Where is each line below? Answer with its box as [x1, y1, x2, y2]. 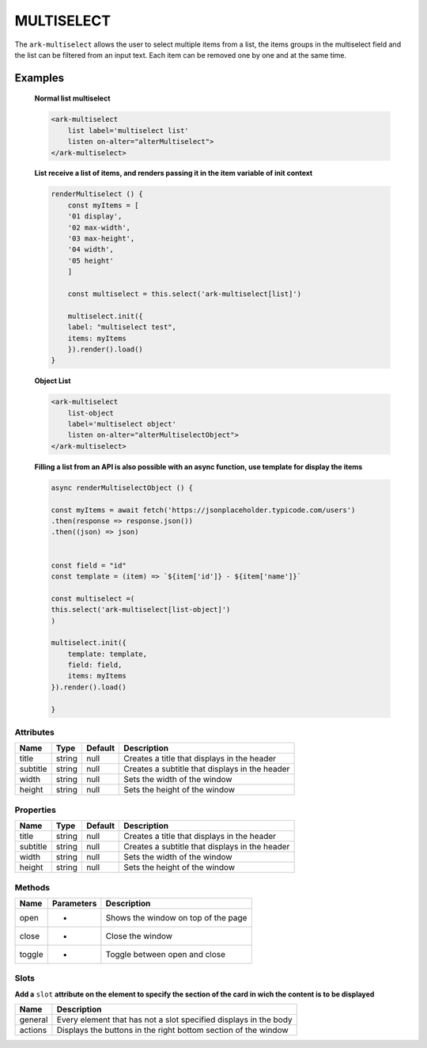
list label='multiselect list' [67, 126, 189, 135]
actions [19, 1025, 47, 1036]
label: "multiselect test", [67, 323, 177, 332]
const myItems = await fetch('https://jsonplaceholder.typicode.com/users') [51, 505, 356, 515]
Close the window [105, 930, 173, 941]
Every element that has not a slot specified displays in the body [56, 1014, 293, 1025]
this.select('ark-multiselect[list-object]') [51, 606, 231, 614]
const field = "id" [51, 560, 127, 570]
